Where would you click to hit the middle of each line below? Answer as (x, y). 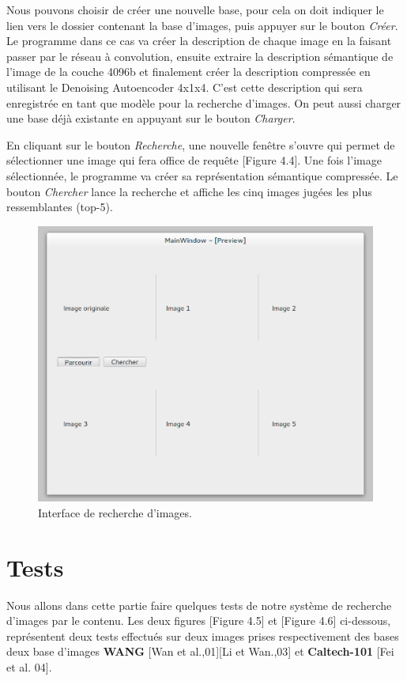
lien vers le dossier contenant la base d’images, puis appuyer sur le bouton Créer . (202, 25)
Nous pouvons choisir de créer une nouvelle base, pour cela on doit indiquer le (195, 9)
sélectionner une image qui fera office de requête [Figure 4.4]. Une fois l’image (194, 160)
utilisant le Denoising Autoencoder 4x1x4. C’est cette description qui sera (185, 87)
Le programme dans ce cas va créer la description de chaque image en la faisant (199, 41)
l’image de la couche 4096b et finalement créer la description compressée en (188, 72)
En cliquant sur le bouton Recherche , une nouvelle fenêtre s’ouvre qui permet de (201, 144)
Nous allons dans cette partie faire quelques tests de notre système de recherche (199, 605)
